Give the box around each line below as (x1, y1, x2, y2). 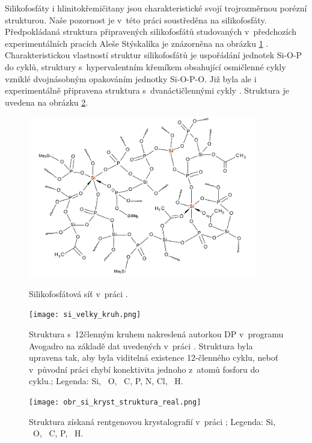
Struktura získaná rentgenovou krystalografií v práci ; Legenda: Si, (29, 415, 276, 427)
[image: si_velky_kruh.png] (29, 310, 141, 319)
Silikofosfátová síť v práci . (29, 287, 128, 300)
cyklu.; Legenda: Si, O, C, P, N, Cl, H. (29, 375, 183, 387)
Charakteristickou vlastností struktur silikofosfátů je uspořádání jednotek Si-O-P (5, 49, 302, 61)
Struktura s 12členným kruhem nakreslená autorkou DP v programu (29, 327, 284, 340)
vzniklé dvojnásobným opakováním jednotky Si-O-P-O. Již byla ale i (5, 72, 257, 85)
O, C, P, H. (32, 427, 84, 439)
